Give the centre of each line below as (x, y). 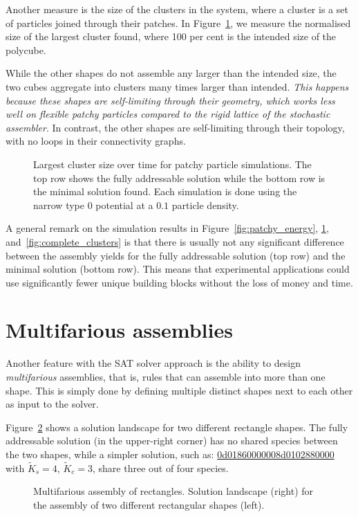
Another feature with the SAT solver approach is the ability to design (153, 363)
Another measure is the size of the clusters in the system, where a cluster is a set (177, 9)
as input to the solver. (52, 404)
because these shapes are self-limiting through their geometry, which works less (170, 100)
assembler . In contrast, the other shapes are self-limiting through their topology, (175, 127)
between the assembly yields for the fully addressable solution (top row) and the (176, 255)
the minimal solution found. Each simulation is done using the (165, 191)
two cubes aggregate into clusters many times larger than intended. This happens (177, 86)
